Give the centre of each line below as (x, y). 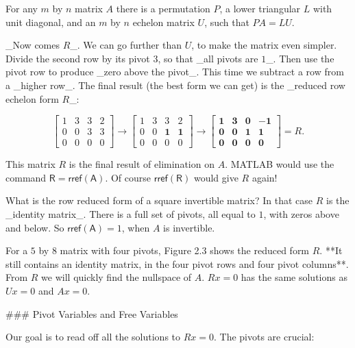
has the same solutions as (294, 277)
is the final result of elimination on (142, 164)
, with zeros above (301, 214)
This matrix (30, 164)
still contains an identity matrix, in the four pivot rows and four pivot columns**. (177, 263)
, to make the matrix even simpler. (264, 45)
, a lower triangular (260, 8)
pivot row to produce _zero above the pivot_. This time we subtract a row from (175, 72)
